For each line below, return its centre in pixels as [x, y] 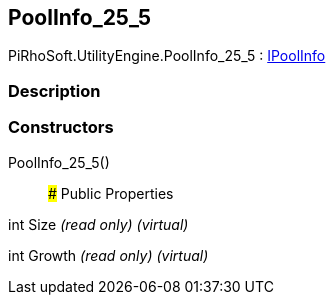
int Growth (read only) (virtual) [108, 255]
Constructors [61, 127]
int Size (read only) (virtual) [98, 224]
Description [54, 90]
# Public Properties [111, 193]
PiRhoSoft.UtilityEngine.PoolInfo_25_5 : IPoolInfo [167, 56]
